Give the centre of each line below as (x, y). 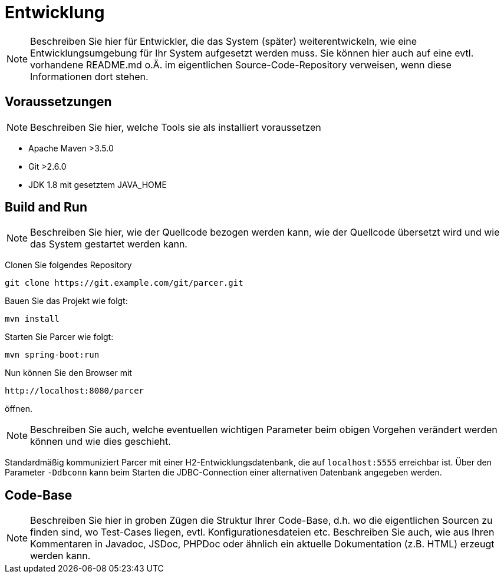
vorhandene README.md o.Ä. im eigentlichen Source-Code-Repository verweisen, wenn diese (241, 65)
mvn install (32, 319)
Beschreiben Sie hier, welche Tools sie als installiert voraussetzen (176, 127)
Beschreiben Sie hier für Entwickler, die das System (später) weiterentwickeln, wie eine (224, 41)
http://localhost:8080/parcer (75, 391)
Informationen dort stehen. (89, 76)
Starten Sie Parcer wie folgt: (59, 337)
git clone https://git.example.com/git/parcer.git (124, 283)
